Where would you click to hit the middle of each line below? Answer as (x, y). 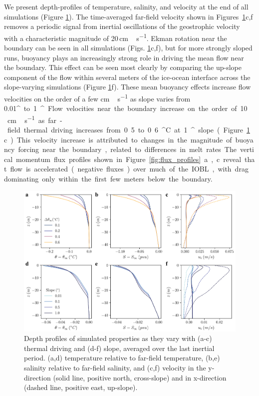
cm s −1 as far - (35, 119)
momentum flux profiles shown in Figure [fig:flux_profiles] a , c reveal (129, 159)
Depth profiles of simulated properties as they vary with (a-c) (118, 338)
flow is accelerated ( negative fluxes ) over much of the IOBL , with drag (129, 169)
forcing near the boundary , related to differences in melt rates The (127, 149)
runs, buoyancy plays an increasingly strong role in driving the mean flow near (124, 57)
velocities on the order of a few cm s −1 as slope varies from (97, 98)
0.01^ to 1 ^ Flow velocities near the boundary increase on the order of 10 (126, 108)
